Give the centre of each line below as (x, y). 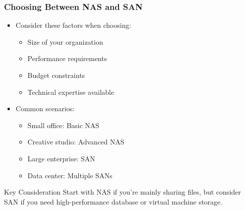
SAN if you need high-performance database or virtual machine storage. (113, 201)
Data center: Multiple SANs (70, 175)
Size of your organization (65, 41)
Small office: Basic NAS (63, 125)
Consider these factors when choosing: (73, 25)
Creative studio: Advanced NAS (76, 142)
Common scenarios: (45, 108)
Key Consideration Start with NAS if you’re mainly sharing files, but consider (122, 192)
